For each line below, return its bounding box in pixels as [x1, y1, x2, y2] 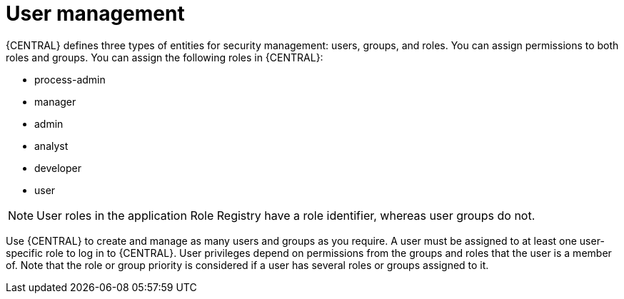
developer [34, 161, 82, 174]
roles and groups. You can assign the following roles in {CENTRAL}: [6, 51, 323, 64]
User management [6, 1, 185, 26]
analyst [34, 139, 69, 152]
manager [34, 95, 76, 108]
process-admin [34, 73, 106, 86]
